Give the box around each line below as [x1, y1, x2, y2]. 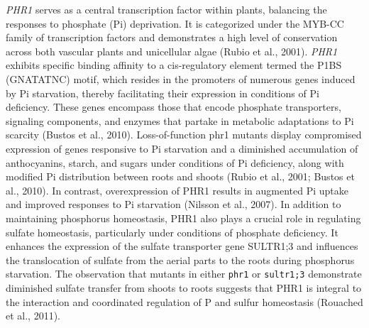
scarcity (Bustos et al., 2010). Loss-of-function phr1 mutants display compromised [6, 127, 362, 142]
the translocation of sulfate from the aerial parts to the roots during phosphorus [6, 252, 355, 267]
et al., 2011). [6, 308, 60, 323]
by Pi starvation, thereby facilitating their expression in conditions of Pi [6, 85, 319, 100]
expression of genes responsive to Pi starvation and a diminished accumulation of [6, 141, 358, 155]
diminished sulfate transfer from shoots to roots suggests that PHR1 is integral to [6, 280, 362, 295]
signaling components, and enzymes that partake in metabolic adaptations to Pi [6, 113, 354, 128]
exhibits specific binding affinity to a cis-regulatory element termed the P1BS [6, 58, 342, 72]
